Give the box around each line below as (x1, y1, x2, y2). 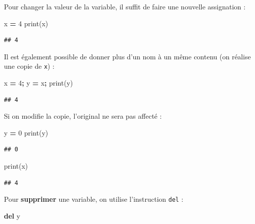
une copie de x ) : (4, 61, 55, 71)
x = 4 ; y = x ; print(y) (4, 78, 73, 88)
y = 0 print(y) (4, 127, 48, 137)
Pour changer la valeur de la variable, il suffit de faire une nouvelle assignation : (4, 1, 246, 11)
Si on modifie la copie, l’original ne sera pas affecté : (4, 111, 162, 121)
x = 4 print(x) (4, 18, 48, 28)
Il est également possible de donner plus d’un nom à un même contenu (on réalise (4, 51, 251, 61)
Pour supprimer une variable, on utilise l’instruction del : (4, 194, 183, 204)
